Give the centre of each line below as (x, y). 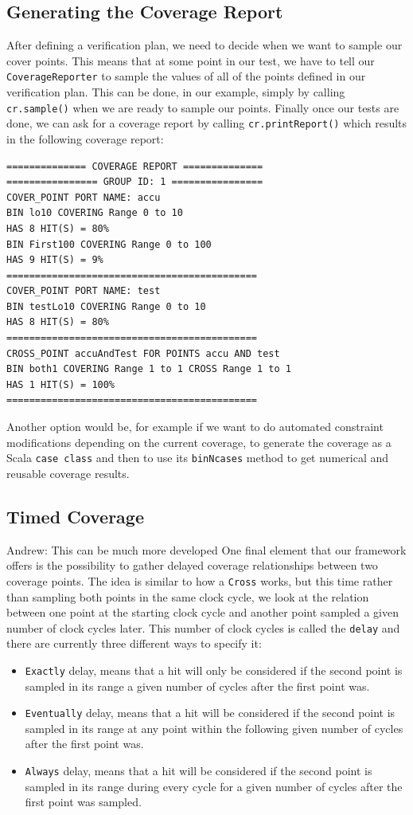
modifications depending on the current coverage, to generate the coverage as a (199, 442)
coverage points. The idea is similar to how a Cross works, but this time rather (200, 580)
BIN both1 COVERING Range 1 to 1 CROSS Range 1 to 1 (149, 369)
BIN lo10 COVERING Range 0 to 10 (95, 213)
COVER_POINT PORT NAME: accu (84, 197)
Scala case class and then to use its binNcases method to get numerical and (197, 458)
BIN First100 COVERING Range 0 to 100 (109, 244)
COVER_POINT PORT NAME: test (84, 291)
